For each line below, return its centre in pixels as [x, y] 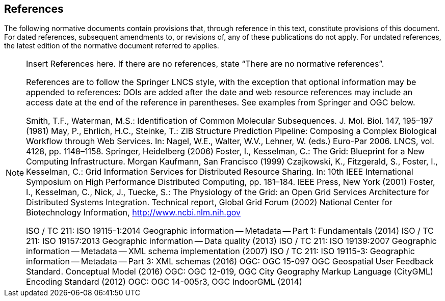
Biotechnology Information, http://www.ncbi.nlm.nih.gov [134, 213]
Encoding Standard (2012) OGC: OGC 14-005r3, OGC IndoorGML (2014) [164, 282]
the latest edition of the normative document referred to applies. [112, 46]
